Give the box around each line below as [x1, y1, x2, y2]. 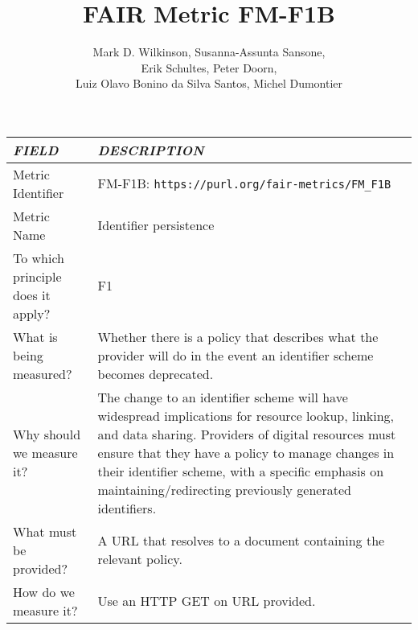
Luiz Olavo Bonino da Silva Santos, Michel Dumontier [75, 75, 343, 92]
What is [13, 327, 58, 346]
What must [13, 521, 77, 541]
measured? [13, 364, 72, 383]
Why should [13, 424, 81, 443]
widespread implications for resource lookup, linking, [97, 406, 395, 425]
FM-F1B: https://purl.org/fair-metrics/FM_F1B [97, 174, 391, 193]
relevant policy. [97, 550, 182, 569]
